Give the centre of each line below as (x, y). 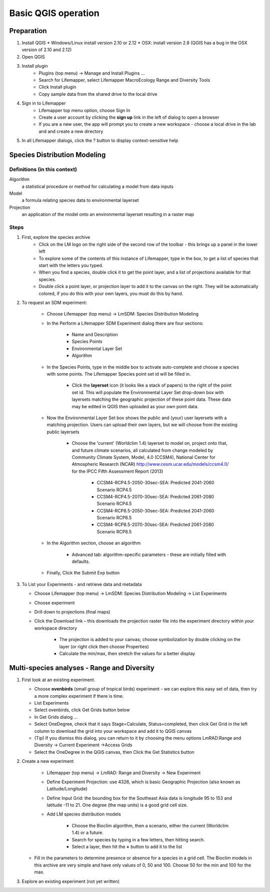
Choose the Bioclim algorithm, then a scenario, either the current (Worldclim (150, 825)
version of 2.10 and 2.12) (47, 50)
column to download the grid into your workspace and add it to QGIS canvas (113, 731)
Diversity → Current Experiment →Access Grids (83, 745)
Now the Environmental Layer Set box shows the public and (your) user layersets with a (137, 418)
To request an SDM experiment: (54, 303)
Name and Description (95, 335)
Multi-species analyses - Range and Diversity (82, 668)
